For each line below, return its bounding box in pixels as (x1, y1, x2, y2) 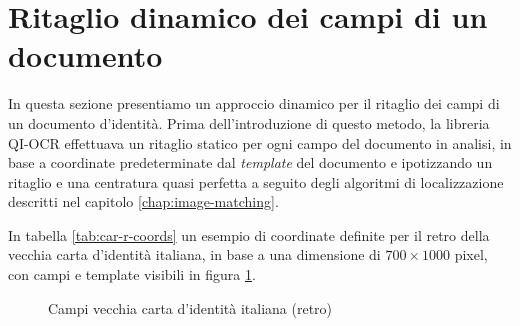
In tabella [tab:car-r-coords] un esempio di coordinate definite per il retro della (8, 224, 490, 245)
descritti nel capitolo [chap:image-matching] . (8, 191, 279, 212)
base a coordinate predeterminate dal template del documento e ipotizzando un (8, 152, 493, 173)
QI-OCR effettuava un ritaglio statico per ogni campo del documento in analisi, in (8, 132, 512, 153)
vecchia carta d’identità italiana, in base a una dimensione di (8, 244, 381, 265)
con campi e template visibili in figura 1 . (8, 264, 256, 285)
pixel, (454, 244, 488, 265)
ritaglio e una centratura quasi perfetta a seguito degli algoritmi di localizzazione (8, 171, 504, 192)
